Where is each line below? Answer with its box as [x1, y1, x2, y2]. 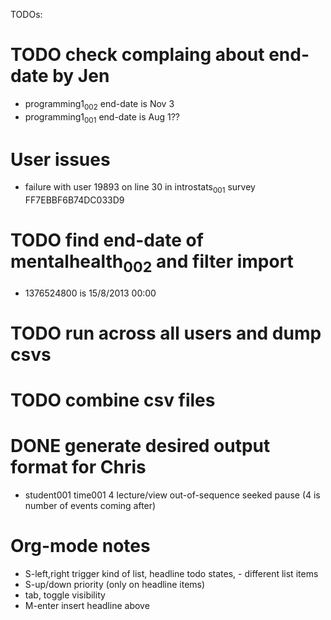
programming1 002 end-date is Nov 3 [24, 97, 175, 112]
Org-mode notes [10, 535, 151, 558]
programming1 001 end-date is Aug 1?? [24, 110, 180, 125]
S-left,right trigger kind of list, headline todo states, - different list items [24, 568, 319, 580]
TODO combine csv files [10, 389, 216, 412]
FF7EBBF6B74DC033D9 [24, 194, 125, 206]
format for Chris [10, 456, 147, 479]
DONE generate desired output [10, 435, 271, 458]
